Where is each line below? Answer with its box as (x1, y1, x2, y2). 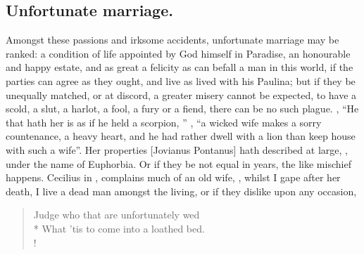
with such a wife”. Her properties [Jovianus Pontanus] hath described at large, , (6, 142, 348, 157)
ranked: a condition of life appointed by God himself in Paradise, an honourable (6, 46, 351, 60)
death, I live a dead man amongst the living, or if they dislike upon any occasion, (6, 183, 357, 198)
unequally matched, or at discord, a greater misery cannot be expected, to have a (6, 87, 357, 102)
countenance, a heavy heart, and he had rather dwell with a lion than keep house (6, 129, 356, 143)
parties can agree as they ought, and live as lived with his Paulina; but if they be (6, 73, 356, 88)
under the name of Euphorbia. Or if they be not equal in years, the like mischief (6, 156, 351, 171)
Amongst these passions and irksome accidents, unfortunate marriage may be (6, 32, 339, 47)
